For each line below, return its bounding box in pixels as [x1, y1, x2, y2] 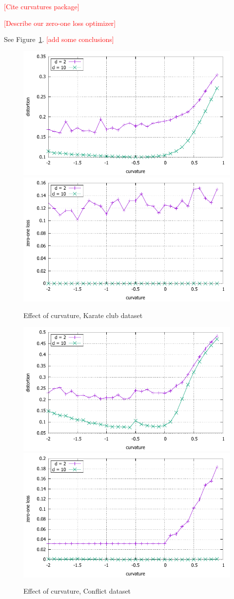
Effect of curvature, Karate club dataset [23, 310, 143, 320]
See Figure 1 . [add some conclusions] [4, 34, 114, 44]
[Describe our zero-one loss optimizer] [4, 18, 116, 28]
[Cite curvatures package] [4, 1, 79, 11]
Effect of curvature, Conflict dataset [23, 586, 131, 596]
